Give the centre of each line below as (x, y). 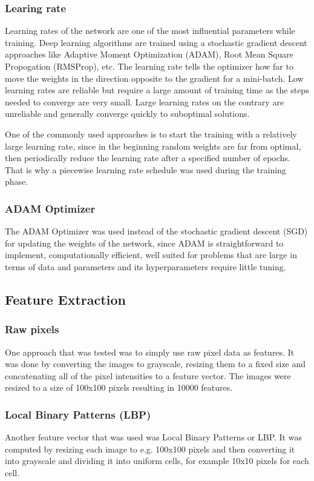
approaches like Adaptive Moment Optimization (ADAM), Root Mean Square (149, 54)
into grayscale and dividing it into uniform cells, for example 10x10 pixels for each (157, 461)
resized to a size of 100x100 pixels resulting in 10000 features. (119, 387)
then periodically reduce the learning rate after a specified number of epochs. (148, 158)
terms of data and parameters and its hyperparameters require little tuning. (146, 266)
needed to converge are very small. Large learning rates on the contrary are (145, 101)
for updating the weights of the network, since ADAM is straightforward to (144, 243)
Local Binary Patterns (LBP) (78, 414)
